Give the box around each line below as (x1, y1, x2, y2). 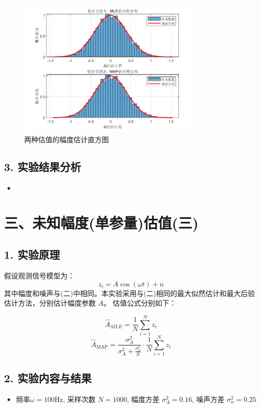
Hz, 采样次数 (54, 394, 96, 404)
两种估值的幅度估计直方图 (24, 134, 109, 144)
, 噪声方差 (191, 394, 225, 404)
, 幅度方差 (127, 394, 160, 404)
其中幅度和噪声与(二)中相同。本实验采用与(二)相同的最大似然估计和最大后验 (4, 287, 255, 298)
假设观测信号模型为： (4, 270, 75, 280)
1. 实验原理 (4, 247, 60, 262)
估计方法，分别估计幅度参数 (4, 298, 96, 308)
